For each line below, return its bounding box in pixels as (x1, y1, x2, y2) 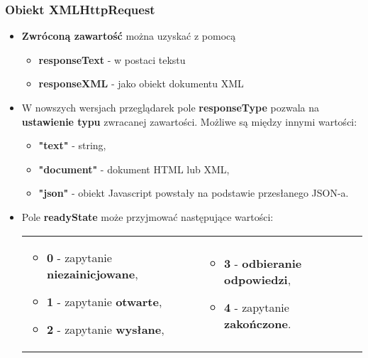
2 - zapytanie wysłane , (46, 320, 165, 337)
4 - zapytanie (224, 298, 289, 315)
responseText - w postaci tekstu (38, 52, 186, 67)
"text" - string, (38, 138, 106, 153)
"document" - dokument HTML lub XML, (38, 161, 230, 176)
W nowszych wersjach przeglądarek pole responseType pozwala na (21, 100, 319, 114)
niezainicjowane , (46, 265, 138, 282)
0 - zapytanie (46, 249, 112, 266)
